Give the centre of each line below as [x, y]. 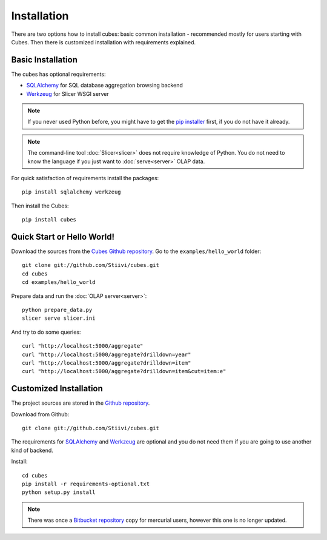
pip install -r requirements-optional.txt [86, 484]
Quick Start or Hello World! [63, 237]
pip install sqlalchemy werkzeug [71, 192]
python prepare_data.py [57, 310]
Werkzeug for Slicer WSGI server [68, 93]
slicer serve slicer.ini [59, 318]
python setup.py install [59, 492]
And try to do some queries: [46, 332]
